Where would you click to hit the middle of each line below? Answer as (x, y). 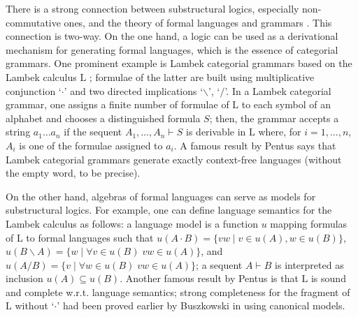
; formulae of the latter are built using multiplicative (202, 76)
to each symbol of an (286, 104)
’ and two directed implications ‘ (134, 90)
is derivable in (216, 132)
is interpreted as (309, 264)
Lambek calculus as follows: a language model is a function (132, 223)
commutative (33, 22)
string (18, 132)
